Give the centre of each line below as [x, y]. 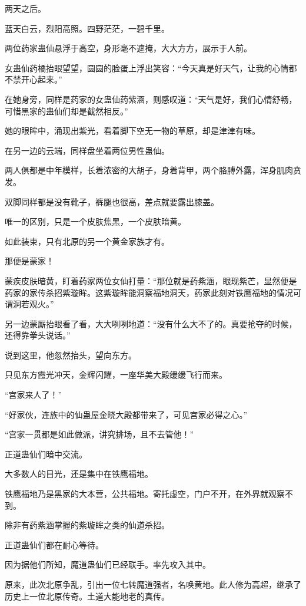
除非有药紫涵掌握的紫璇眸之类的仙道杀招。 [87, 525]
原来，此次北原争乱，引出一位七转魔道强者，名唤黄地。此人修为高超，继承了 [153, 584]
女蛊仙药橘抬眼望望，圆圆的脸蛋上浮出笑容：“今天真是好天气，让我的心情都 [151, 67]
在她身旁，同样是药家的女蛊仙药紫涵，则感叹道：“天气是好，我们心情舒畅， [151, 99]
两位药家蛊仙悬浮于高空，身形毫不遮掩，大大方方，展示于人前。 [128, 48]
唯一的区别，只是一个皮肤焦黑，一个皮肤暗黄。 [95, 221]
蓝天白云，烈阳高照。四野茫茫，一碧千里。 [87, 28]
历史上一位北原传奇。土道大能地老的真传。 [87, 596]
